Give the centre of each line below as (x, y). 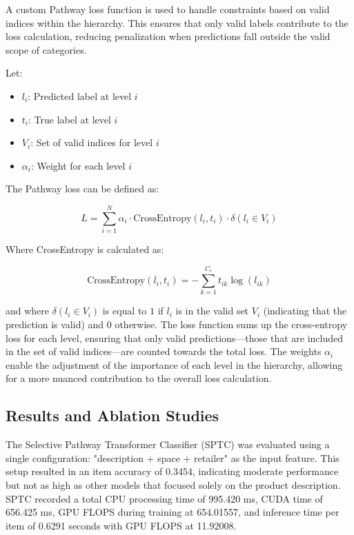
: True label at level (70, 119)
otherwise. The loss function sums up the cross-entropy (231, 324)
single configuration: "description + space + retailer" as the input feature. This (173, 457)
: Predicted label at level (80, 95)
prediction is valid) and (55, 324)
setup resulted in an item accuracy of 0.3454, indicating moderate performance (172, 471)
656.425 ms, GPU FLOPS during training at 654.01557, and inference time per (173, 512)
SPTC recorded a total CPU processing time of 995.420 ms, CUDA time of (164, 498)
